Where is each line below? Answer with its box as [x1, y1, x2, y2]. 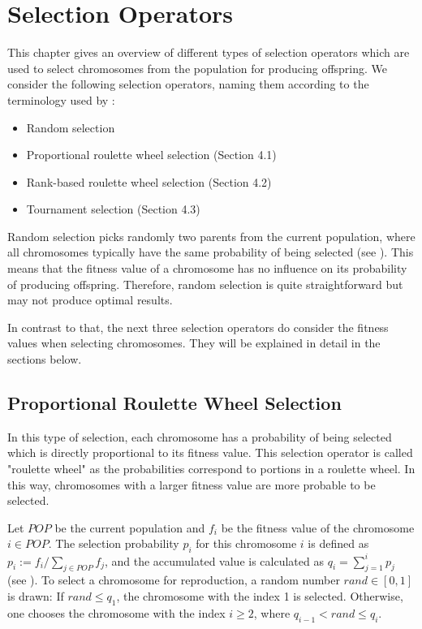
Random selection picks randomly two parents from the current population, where [7, 227, 416, 244]
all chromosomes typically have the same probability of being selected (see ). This [7, 243, 414, 261]
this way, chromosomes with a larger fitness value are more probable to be [7, 476, 376, 493]
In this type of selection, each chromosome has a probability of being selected [7, 428, 392, 445]
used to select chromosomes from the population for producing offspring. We [7, 59, 388, 76]
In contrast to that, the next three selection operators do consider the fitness [7, 318, 389, 335]
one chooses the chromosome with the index [7, 604, 226, 621]
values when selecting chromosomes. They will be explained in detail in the [7, 334, 381, 351]
